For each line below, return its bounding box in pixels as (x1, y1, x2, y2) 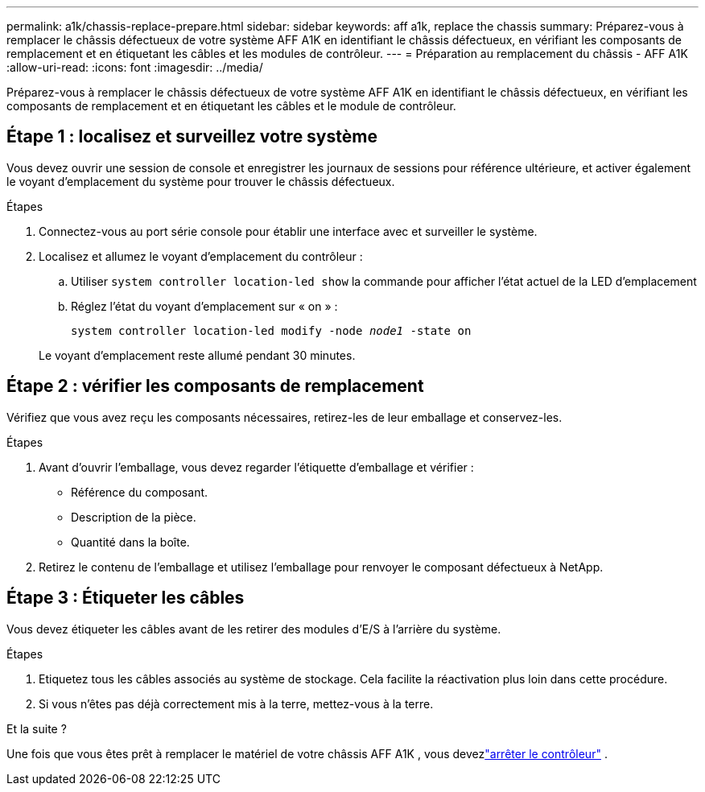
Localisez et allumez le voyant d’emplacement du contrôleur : (39, 249, 363, 263)
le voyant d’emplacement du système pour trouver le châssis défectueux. (6, 174, 395, 188)
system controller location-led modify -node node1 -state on (71, 324, 472, 337)
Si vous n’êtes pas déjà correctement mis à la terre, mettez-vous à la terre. (39, 696, 434, 711)
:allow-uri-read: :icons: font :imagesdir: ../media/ (6, 60, 263, 74)
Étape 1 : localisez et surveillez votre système (6, 126, 377, 147)
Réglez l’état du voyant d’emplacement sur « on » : (71, 299, 338, 313)
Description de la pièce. (71, 509, 196, 524)
